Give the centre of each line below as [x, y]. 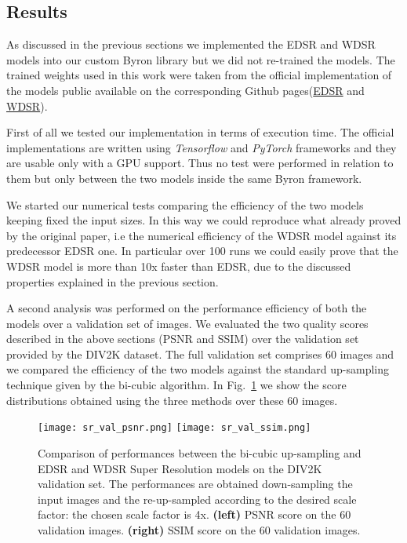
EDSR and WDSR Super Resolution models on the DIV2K [180, 468]
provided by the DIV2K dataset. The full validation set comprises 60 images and [200, 353]
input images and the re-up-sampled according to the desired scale [197, 499]
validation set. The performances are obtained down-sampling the [195, 484]
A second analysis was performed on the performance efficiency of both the [187, 308]
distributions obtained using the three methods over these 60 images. [172, 400]
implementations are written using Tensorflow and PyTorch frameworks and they [202, 147]
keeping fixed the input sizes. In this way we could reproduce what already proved [204, 220]
